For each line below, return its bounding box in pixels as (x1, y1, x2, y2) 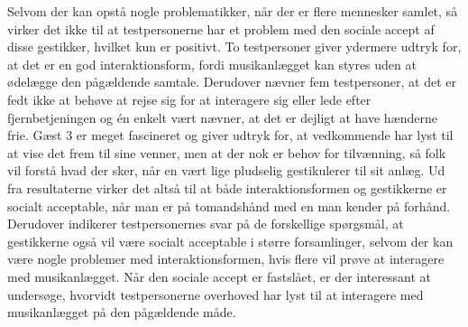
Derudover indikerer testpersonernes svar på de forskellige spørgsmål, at (7, 214, 404, 233)
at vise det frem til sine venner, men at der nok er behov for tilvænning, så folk (7, 143, 446, 162)
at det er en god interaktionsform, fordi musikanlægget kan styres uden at (7, 54, 417, 73)
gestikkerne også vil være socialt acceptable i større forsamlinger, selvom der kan (7, 231, 454, 250)
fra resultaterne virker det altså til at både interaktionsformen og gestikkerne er (7, 178, 447, 197)
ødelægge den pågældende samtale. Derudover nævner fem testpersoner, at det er (7, 72, 457, 91)
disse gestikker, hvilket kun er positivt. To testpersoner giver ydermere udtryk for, (7, 37, 462, 56)
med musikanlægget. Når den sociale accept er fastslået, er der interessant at (7, 266, 431, 285)
